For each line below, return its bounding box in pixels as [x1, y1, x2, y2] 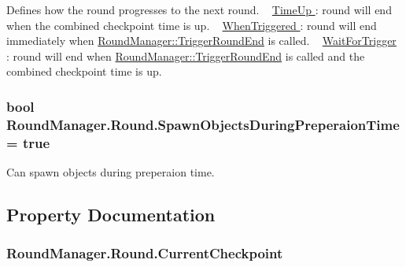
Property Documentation [6, 202, 216, 227]
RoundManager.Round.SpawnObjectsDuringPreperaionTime [6, 114, 400, 134]
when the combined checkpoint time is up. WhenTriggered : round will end [6, 17, 377, 33]
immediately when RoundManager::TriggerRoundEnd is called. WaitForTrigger [6, 32, 397, 49]
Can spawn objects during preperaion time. [6, 164, 215, 180]
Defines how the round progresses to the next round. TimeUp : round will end [6, 2, 392, 17]
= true [6, 132, 50, 152]
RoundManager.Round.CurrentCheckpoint [6, 243, 283, 263]
